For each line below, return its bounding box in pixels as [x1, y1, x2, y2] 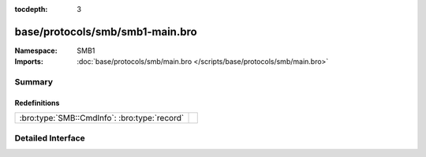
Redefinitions [14, 98, 60, 107]
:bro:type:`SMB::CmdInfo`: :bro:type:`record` [19, 113, 185, 124]
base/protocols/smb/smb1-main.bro [14, 24, 197, 39]
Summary [14, 77, 54, 88]
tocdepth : [14, 5, 48, 13]
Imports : [14, 57, 43, 66]
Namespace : [14, 46, 58, 55]
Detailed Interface [14, 133, 86, 144]
